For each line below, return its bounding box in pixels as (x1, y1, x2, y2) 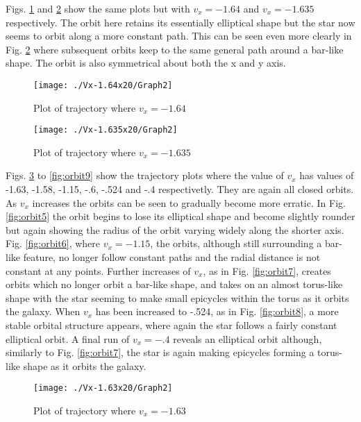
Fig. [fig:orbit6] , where (6, 236, 101, 251)
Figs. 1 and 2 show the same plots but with (6, 1, 190, 15)
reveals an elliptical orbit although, (173, 331, 322, 346)
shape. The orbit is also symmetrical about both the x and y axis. (6, 56, 286, 70)
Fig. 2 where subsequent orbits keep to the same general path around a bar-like (6, 42, 344, 56)
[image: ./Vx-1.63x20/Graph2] (33, 383, 173, 394)
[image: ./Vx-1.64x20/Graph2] (33, 80, 173, 90)
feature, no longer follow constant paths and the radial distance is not (23, 250, 321, 264)
